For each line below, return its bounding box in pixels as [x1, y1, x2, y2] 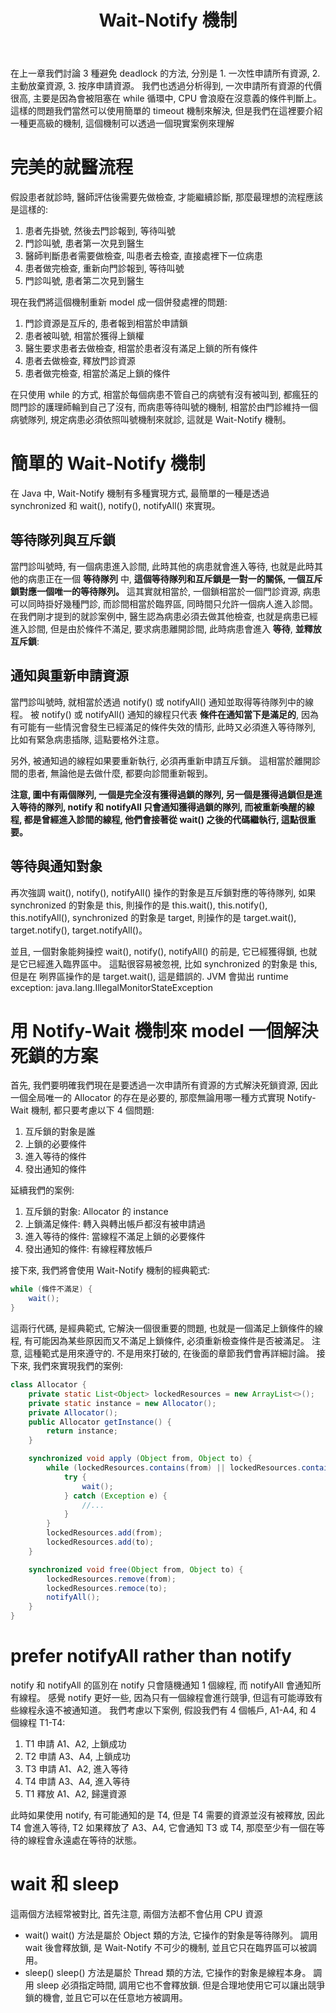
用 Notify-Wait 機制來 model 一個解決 [10, 1019, 319, 1042]
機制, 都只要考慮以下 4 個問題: [30, 1104, 155, 1116]
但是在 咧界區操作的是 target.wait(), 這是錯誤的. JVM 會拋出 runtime [10, 970, 289, 982]
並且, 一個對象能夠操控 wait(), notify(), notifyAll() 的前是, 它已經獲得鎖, [10, 945, 298, 957]
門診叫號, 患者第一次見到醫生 [24, 237, 145, 250]
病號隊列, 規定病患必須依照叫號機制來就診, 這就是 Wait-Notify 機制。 [10, 414, 292, 426]
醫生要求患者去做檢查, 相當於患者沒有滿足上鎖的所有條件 [24, 342, 258, 355]
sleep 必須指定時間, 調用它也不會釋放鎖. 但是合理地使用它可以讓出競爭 [36, 1979, 326, 1991]
